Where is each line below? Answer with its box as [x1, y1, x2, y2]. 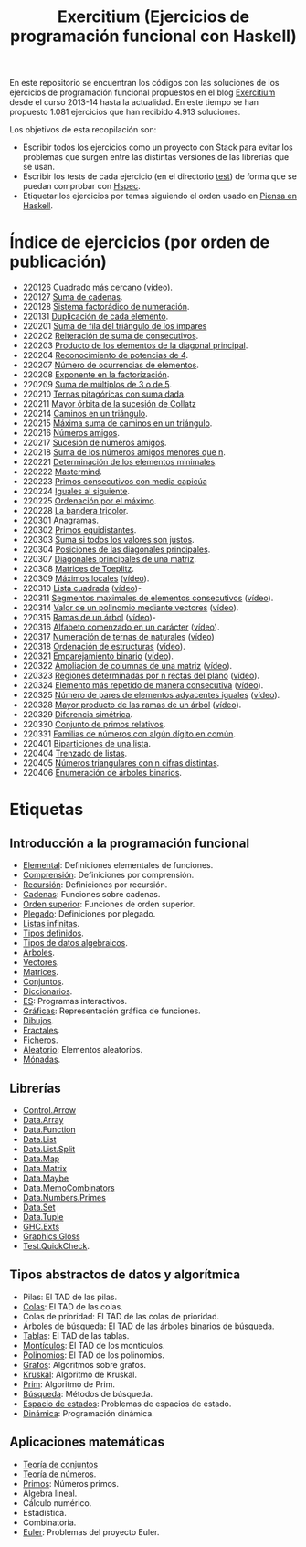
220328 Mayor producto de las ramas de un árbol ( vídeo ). [22, 699, 242, 710]
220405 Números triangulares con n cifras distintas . [22, 758, 220, 768]
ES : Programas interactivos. [22, 996, 128, 1007]
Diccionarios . [22, 986, 73, 997]
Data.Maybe [22, 1172, 69, 1183]
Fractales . [22, 1025, 61, 1036]
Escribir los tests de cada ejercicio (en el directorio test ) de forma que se [22, 171, 297, 182]
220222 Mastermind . [22, 466, 102, 477]
